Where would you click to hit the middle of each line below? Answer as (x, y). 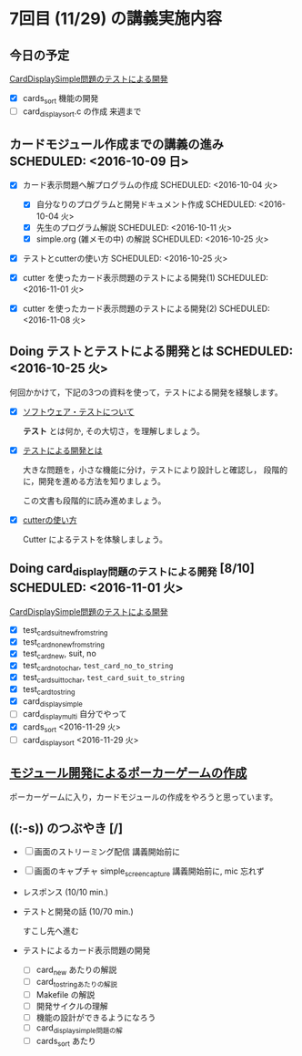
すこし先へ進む (50, 931)
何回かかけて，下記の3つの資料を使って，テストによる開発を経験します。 (146, 392)
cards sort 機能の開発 (60, 99)
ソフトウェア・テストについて (78, 411)
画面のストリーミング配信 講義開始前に (107, 852)
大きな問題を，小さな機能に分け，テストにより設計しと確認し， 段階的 (155, 470)
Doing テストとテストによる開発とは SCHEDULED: (151, 352)
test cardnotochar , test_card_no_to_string (98, 667)
